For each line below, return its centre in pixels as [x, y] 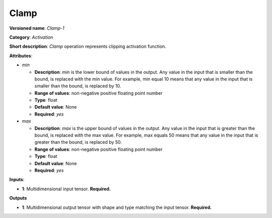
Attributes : [21, 56]
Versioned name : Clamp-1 [37, 28]
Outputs [18, 198]
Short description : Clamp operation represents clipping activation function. [88, 46]
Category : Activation [31, 37]
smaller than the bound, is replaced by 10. [78, 86]
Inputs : [17, 180]
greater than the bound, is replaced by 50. [78, 142]
